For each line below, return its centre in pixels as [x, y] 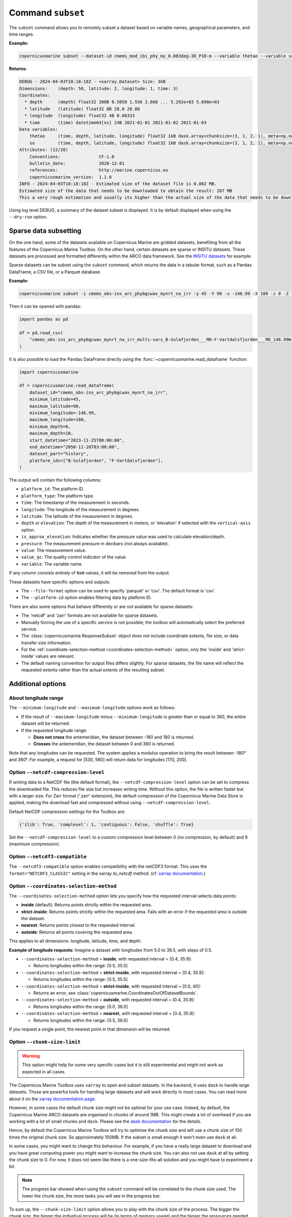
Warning [31, 1056]
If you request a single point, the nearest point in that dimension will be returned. [90, 1029]
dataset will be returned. [46, 723]
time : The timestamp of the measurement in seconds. [75, 503]
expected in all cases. [44, 1071]
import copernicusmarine [49, 372]
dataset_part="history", [59, 454]
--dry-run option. [28, 217]
